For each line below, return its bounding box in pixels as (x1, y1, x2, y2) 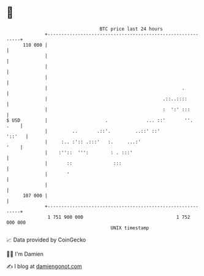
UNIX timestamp (110, 224, 149, 231)
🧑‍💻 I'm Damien (6, 250, 44, 258)
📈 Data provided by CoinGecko (6, 236, 86, 243)
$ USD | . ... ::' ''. (6, 117, 193, 124)
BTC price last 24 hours (99, 26, 164, 32)
